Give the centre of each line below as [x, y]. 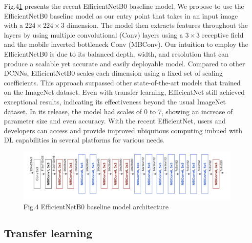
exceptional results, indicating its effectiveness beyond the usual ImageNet [115, 101]
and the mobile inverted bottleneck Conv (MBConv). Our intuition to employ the [126, 44]
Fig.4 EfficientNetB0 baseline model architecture [96, 206]
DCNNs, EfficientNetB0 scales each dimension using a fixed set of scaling [113, 73]
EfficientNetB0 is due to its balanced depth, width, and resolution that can [116, 53]
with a [13, 25]
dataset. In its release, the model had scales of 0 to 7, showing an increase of [118, 111]
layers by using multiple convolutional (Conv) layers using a [94, 34]
